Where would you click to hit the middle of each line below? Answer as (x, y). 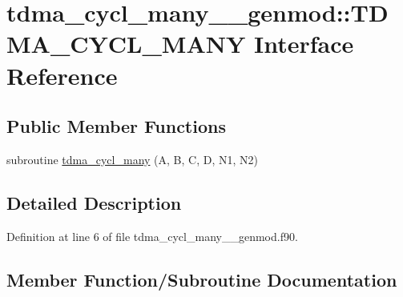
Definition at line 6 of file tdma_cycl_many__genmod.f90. (152, 236)
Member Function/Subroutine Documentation (202, 279)
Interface (304, 44)
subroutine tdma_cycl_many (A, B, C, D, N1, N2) (132, 159)
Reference (62, 75)
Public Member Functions (116, 126)
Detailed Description (94, 202)
